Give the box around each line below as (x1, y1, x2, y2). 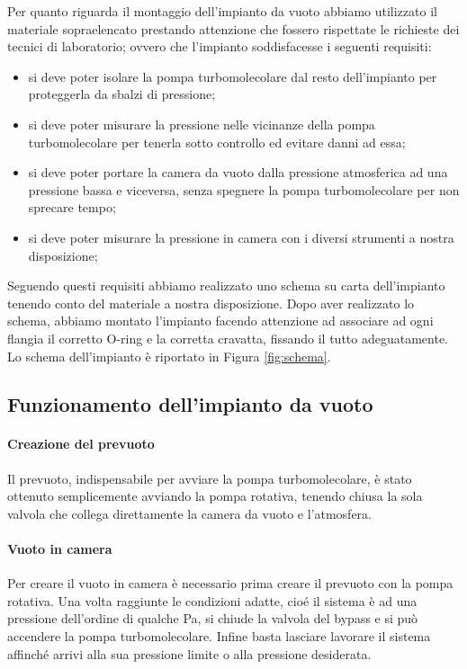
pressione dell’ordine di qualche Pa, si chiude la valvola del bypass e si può (7, 609, 418, 628)
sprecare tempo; (28, 198, 116, 217)
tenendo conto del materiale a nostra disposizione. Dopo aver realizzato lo (7, 293, 415, 312)
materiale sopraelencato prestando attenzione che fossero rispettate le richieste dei (7, 19, 460, 38)
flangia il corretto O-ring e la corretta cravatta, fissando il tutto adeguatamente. (7, 328, 448, 347)
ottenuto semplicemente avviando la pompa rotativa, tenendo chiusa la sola (7, 486, 423, 505)
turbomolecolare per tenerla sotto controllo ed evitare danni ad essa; (28, 132, 406, 151)
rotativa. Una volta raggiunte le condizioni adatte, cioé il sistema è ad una (7, 591, 418, 610)
